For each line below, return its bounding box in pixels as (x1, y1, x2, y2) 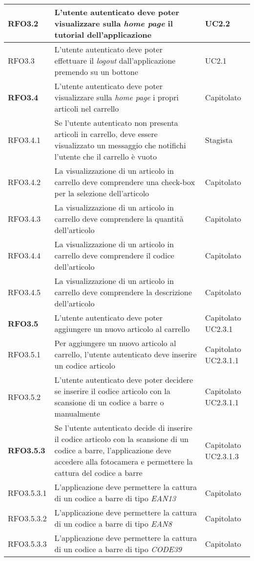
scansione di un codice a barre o (54, 397, 164, 408)
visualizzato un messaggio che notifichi (54, 140, 186, 151)
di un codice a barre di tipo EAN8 (54, 518, 172, 529)
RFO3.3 (8, 55, 35, 66)
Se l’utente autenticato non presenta (54, 117, 178, 128)
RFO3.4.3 (8, 213, 41, 224)
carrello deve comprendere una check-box (54, 176, 195, 187)
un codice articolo (54, 360, 115, 371)
